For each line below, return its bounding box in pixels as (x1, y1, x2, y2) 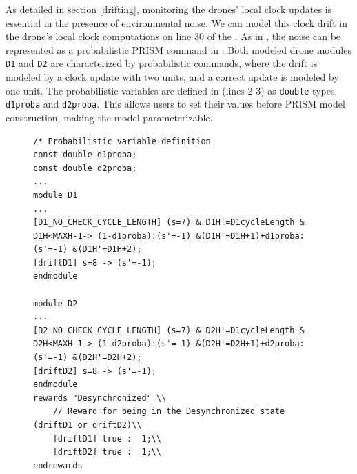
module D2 (33, 298, 78, 308)
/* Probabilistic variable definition (33, 136, 211, 146)
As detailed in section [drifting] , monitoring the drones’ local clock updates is (6, 2, 332, 16)
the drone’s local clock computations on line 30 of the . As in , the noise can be (6, 29, 341, 43)
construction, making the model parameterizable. (6, 110, 213, 124)
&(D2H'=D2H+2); (72, 353, 142, 363)
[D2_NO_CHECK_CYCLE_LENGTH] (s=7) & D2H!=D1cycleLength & (33, 325, 305, 335)
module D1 (33, 190, 78, 200)
